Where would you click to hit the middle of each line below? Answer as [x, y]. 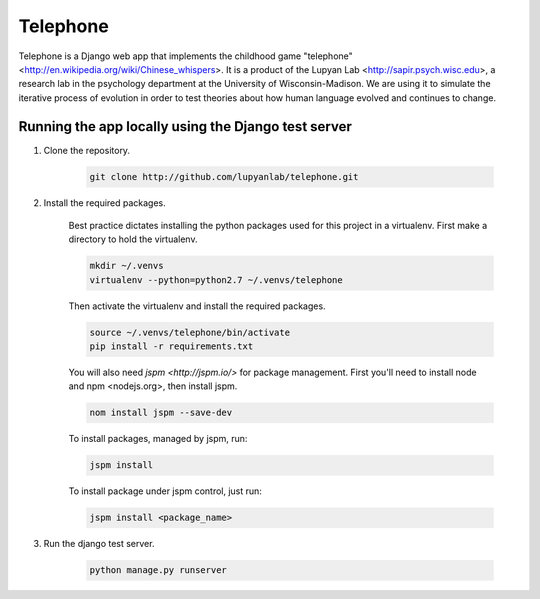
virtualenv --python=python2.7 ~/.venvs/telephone [216, 279]
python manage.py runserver [158, 570]
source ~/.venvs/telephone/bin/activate [189, 332]
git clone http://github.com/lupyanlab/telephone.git [224, 176]
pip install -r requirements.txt [171, 346]
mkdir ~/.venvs [126, 266]
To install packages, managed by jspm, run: [158, 439]
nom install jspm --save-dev [161, 413]
